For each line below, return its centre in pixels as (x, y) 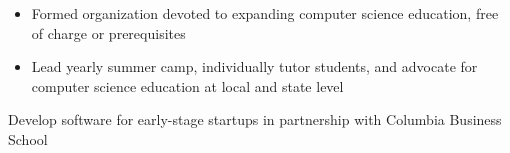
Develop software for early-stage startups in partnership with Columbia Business (255, 119)
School (28, 138)
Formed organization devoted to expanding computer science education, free (265, 13)
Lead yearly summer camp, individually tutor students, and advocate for (254, 66)
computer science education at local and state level (187, 85)
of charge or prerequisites (108, 32)
